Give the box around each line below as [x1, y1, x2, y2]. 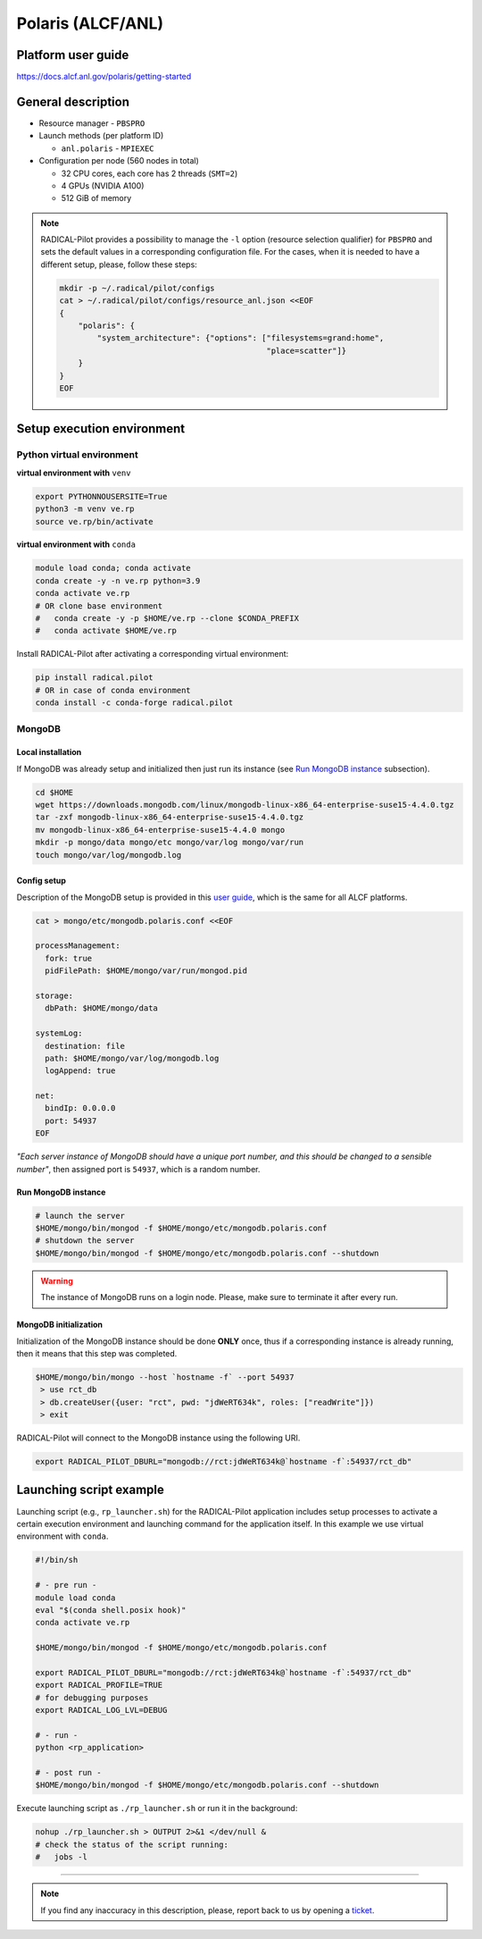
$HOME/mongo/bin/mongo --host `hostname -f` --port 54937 [35, 1372, 295, 1382]
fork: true [45, 953, 93, 963]
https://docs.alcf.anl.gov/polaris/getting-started [16, 71, 192, 82]
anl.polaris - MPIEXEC [61, 143, 155, 154]
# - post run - [35, 1767, 102, 1777]
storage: [35, 990, 74, 1001]
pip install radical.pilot [35, 673, 154, 683]
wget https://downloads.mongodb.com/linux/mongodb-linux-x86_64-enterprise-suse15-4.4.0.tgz [35, 800, 454, 810]
